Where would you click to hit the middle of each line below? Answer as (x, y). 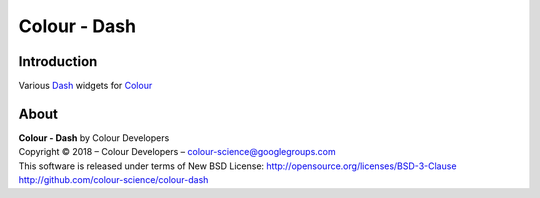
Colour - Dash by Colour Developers (94, 137)
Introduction (58, 61)
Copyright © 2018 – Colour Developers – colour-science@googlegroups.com (177, 152)
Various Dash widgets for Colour (85, 86)
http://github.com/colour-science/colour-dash (113, 180)
